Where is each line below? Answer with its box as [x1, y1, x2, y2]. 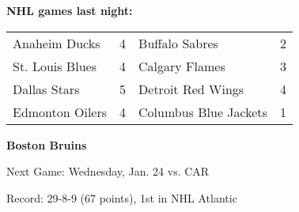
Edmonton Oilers [13, 102, 108, 121]
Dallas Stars [13, 79, 80, 98]
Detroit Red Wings [138, 79, 244, 98]
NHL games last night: [6, 2, 133, 18]
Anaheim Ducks [13, 33, 100, 52]
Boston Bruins [6, 136, 87, 153]
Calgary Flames [138, 56, 225, 75]
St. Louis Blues [13, 56, 97, 75]
